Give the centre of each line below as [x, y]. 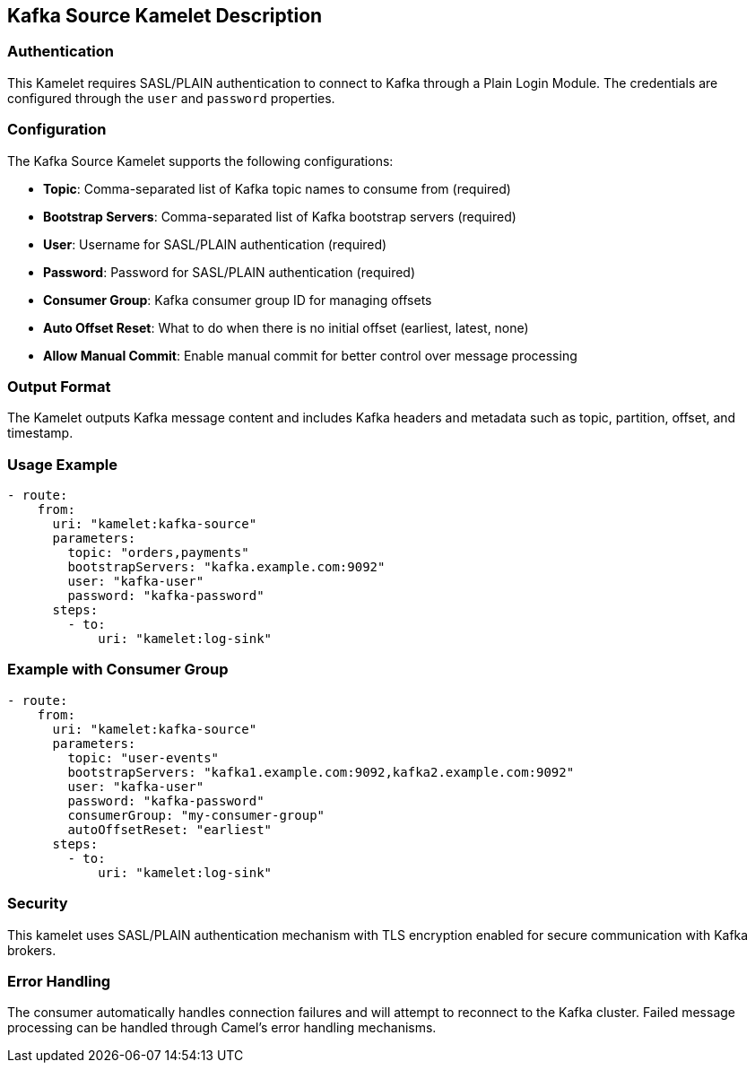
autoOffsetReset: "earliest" [170, 829]
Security [38, 904]
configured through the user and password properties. [171, 98]
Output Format [59, 386]
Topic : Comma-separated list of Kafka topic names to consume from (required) [277, 188]
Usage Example [62, 464]
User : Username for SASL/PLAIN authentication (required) [215, 244]
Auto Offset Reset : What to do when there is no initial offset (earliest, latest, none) [286, 327]
